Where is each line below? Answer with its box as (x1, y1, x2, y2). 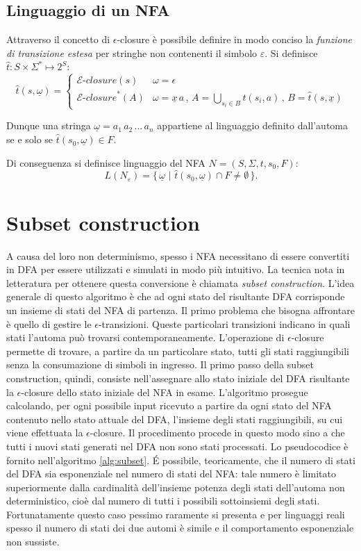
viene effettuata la (6, 425, 83, 440)
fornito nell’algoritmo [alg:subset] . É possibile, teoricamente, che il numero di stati (6, 452, 355, 467)
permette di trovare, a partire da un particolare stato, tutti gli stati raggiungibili (6, 343, 350, 358)
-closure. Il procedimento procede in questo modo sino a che (90, 425, 345, 440)
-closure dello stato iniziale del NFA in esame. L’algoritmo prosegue (21, 384, 308, 399)
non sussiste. (6, 534, 60, 549)
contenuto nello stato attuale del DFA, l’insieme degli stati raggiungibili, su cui (6, 411, 343, 426)
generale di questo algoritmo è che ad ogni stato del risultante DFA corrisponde (6, 289, 345, 304)
